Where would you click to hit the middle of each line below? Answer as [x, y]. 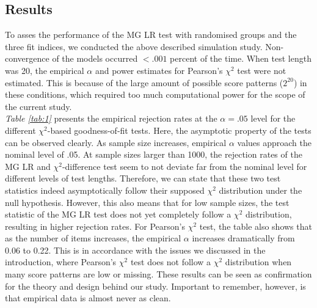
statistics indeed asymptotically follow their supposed [105, 190]
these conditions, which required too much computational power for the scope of [155, 94]
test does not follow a [171, 262]
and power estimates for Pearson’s [159, 70]
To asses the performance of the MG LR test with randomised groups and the [151, 35]
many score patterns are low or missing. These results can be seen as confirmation [158, 274]
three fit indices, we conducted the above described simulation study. [134, 46]
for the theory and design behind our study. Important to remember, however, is [155, 286]
